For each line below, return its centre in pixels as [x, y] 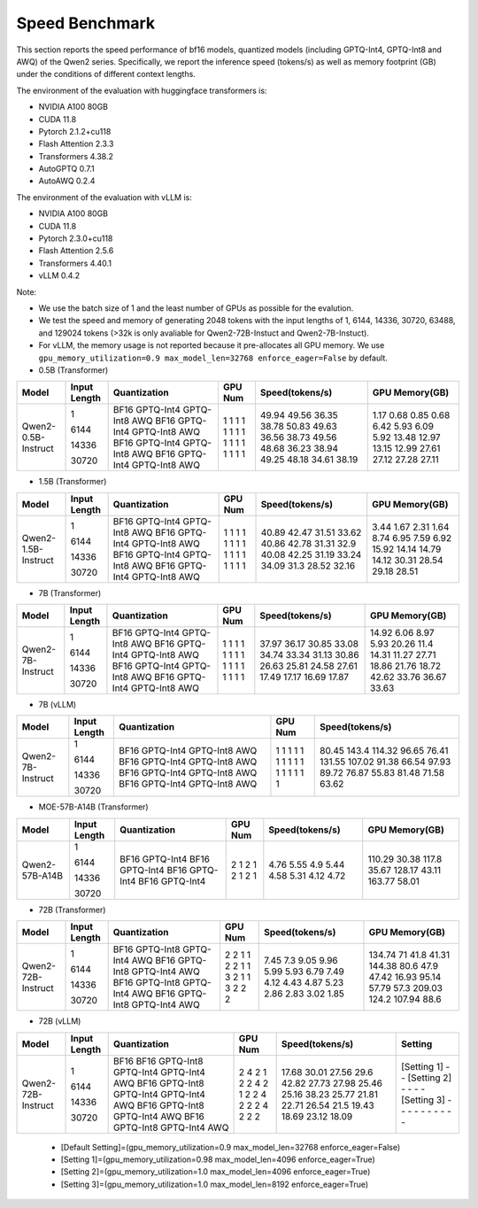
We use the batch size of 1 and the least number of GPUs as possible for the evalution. [196, 308]
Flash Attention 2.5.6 [76, 251]
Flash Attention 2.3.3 [76, 144]
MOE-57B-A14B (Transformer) [94, 807]
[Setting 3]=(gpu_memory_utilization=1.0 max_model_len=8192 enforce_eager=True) [215, 1184]
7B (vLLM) [58, 705]
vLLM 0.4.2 [59, 275]
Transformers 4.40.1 [75, 263]
